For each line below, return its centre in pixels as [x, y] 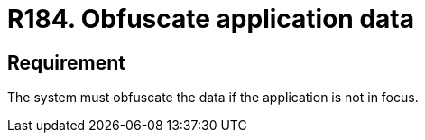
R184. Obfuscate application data [211, 19]
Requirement [67, 62]
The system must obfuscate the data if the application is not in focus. [213, 98]
